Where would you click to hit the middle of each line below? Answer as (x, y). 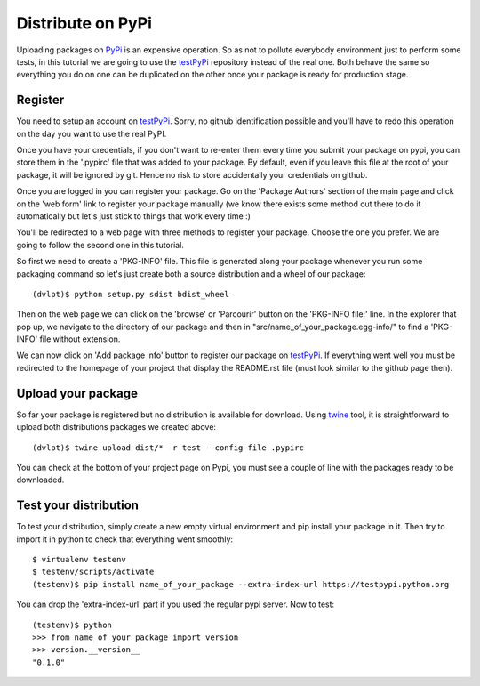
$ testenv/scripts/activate (93, 572)
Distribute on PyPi (84, 23)
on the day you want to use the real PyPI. (92, 133)
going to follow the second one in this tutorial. (100, 245)
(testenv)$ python (72, 625)
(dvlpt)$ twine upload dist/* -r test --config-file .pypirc (168, 448)
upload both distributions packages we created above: (116, 427)
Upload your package (77, 393)
